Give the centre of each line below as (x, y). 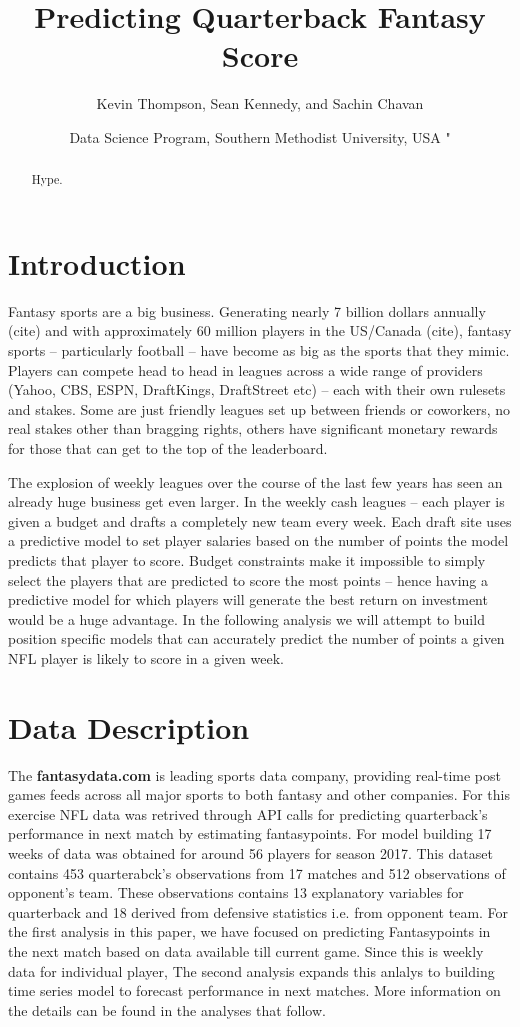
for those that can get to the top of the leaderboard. (168, 448)
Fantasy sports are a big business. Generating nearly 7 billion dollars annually (247, 310)
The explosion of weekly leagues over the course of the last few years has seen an (255, 481)
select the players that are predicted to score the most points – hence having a (248, 579)
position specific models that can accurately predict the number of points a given (256, 638)
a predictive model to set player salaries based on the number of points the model (258, 540)
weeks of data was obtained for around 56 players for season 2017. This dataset (250, 853)
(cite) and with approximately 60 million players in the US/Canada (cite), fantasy (260, 330)
